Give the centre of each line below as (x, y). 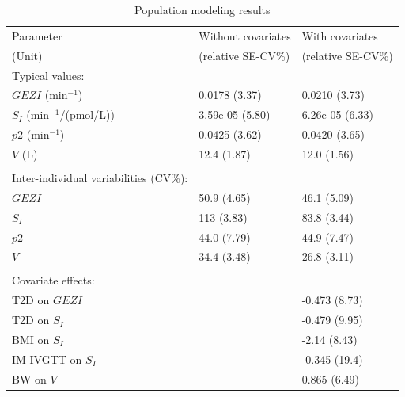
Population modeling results (202, 10)
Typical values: (48, 75)
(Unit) (27, 55)
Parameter (37, 35)
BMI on (31, 339)
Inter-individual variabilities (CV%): (100, 178)
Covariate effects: (53, 280)
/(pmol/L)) (87, 115)
